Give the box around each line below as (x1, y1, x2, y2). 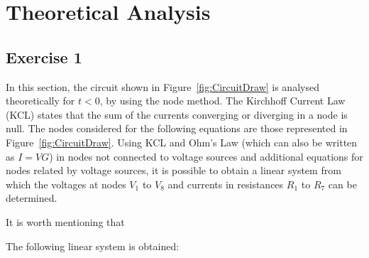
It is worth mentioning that (6, 214, 125, 229)
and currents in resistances (167, 176, 284, 191)
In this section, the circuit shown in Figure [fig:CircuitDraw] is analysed (6, 79, 319, 94)
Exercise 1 (6, 45, 82, 68)
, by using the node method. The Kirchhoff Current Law (99, 93, 346, 108)
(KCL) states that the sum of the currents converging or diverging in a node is (6, 107, 348, 122)
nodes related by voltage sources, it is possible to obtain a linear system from (6, 163, 341, 178)
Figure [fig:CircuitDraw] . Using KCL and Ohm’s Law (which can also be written (6, 134, 358, 149)
